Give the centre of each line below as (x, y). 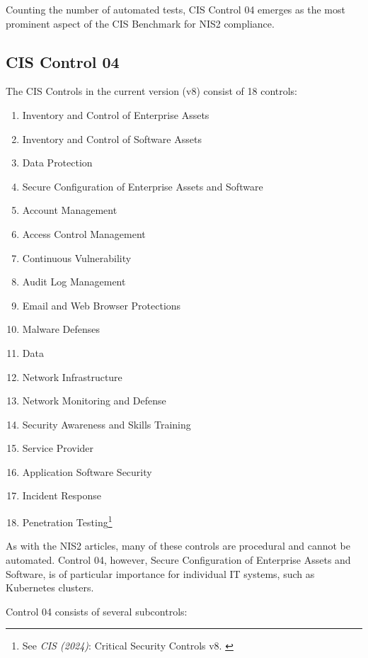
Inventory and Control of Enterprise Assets (116, 114)
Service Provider (58, 448)
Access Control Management (84, 233)
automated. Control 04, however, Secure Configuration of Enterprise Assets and (178, 559)
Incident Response (62, 495)
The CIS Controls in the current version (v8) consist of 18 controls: (152, 91)
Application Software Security (87, 471)
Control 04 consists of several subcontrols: (97, 611)
